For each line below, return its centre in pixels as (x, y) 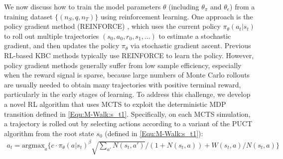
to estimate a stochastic (195, 36)
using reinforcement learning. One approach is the (177, 16)
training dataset (28, 16)
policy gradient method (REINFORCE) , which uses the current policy (112, 26)
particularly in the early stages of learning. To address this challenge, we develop (127, 94)
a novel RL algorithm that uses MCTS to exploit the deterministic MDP (115, 104)
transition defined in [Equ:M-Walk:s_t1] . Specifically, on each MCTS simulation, (127, 114)
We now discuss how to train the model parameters (82, 6)
